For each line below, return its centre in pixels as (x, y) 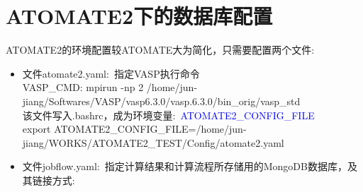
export (37, 129)
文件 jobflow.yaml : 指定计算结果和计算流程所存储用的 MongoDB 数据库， (185, 166)
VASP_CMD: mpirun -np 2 (83, 87)
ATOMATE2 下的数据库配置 (139, 16)
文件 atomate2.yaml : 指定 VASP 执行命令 (111, 73)
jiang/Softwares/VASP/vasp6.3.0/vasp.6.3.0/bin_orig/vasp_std (161, 101)
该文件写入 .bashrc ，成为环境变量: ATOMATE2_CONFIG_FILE (168, 115)
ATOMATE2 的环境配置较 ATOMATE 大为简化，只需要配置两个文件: (160, 50)
